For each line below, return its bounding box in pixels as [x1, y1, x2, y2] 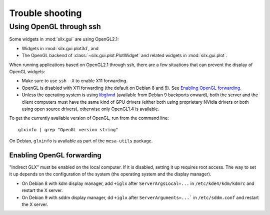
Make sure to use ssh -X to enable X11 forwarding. [21, 78, 127, 84]
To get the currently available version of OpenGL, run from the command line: [9, 115, 169, 121]
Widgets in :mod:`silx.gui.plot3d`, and [21, 45, 99, 51]
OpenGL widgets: [9, 68, 45, 75]
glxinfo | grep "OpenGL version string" [18, 127, 118, 132]
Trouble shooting [9, 8, 82, 19]
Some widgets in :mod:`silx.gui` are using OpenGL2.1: [9, 36, 119, 42]
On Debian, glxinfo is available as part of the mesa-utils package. [9, 138, 153, 144]
